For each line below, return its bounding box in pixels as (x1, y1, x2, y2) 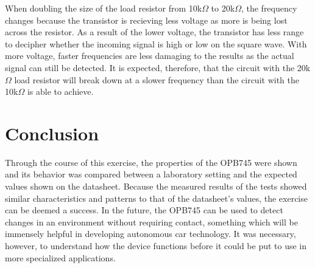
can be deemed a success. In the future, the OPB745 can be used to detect (5, 204, 283, 216)
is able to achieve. (27, 85, 94, 98)
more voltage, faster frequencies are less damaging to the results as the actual (5, 49, 294, 62)
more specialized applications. (5, 251, 116, 264)
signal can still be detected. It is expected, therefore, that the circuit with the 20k (5, 61, 311, 74)
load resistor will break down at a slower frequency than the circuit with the (14, 73, 299, 86)
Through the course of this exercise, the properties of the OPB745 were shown (5, 156, 297, 168)
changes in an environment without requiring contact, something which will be (5, 215, 298, 228)
